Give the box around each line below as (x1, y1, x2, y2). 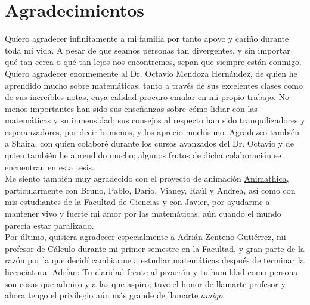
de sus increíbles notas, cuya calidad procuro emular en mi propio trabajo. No (5, 91, 289, 103)
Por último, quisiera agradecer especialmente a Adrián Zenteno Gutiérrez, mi (5, 231, 286, 243)
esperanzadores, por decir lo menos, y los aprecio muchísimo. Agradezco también (5, 125, 300, 138)
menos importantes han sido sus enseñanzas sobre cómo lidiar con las (5, 102, 258, 114)
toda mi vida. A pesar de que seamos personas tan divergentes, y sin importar (5, 43, 290, 56)
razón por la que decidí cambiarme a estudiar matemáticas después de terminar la (5, 254, 305, 266)
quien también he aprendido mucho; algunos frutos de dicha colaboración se (5, 149, 281, 161)
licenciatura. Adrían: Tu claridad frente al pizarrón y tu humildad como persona (5, 266, 298, 278)
